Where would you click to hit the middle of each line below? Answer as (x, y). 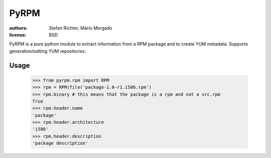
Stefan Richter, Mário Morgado (81, 28)
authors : (18, 28)
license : (18, 34)
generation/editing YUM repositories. (48, 51)
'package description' (60, 143)
